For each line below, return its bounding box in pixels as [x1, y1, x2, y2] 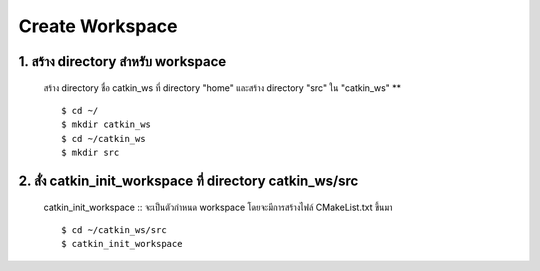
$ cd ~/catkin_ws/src [61, 224, 167, 235]
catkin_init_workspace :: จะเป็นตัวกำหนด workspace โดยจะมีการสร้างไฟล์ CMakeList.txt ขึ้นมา [43, 201, 393, 213]
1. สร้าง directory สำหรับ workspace [18, 53, 227, 70]
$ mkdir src [61, 147, 120, 159]
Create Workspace [18, 15, 178, 37]
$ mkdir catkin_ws [61, 119, 152, 130]
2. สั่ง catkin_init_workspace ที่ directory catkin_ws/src [18, 172, 359, 189]
